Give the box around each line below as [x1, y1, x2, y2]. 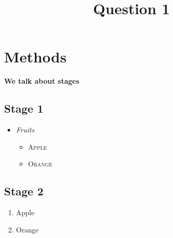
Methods [4, 46, 67, 67]
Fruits [16, 124, 34, 135]
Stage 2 [4, 183, 44, 199]
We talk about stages [4, 76, 79, 86]
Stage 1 [4, 100, 44, 116]
